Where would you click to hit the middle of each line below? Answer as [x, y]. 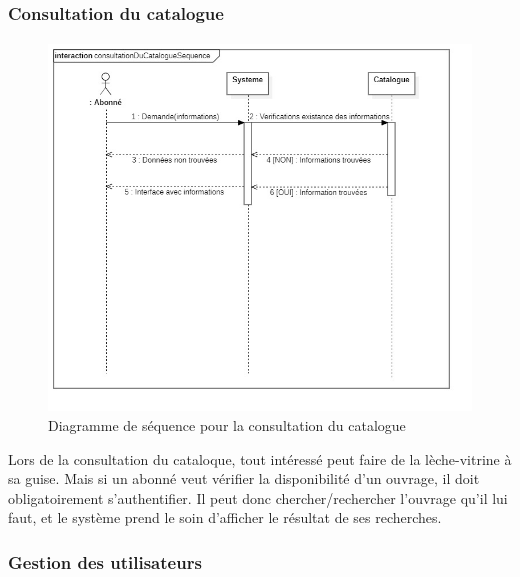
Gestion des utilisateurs [105, 561]
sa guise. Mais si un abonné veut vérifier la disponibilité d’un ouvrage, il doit [244, 478]
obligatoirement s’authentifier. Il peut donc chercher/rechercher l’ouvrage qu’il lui [258, 497]
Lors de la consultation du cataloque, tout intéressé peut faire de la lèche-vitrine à [260, 458]
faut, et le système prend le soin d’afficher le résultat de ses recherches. [225, 517]
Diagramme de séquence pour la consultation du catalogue [227, 425]
